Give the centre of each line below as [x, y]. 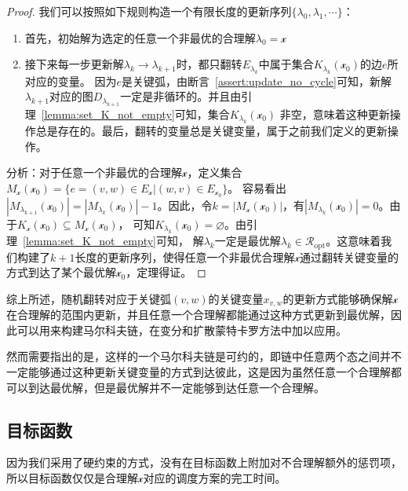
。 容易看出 [257, 187]
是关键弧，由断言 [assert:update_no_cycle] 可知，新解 [257, 81]
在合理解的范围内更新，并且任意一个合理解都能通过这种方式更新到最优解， [199, 315]
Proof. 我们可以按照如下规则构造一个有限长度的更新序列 [149, 11]
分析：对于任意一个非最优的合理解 [94, 172]
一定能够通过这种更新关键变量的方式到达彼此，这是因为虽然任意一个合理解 [199, 371]
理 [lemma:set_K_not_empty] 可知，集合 [127, 114]
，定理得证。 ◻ [166, 272]
